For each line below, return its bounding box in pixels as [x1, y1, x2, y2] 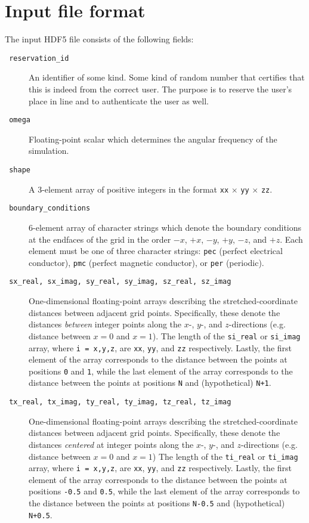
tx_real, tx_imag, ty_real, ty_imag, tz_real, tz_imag [9, 398, 231, 407]
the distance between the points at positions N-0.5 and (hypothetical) [29, 497, 285, 509]
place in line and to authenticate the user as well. [29, 94, 209, 107]
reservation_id [9, 54, 69, 63]
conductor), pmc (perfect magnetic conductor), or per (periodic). [29, 256, 264, 268]
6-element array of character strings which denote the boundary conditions [29, 221, 302, 233]
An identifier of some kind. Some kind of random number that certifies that [29, 71, 305, 83]
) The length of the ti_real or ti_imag [152, 450, 298, 462]
